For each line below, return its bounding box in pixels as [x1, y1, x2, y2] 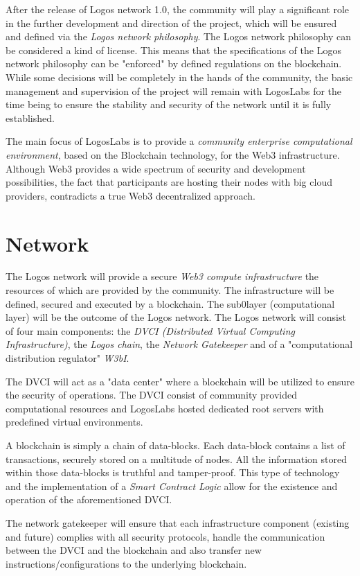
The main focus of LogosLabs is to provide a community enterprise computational [6, 134, 352, 148]
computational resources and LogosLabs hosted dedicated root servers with [6, 401, 324, 415]
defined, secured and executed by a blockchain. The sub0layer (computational [6, 296, 335, 311]
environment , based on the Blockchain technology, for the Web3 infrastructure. [6, 147, 340, 162]
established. [6, 110, 55, 125]
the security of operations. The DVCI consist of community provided [6, 387, 297, 402]
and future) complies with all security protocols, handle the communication [6, 529, 325, 543]
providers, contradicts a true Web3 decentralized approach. [6, 188, 255, 202]
